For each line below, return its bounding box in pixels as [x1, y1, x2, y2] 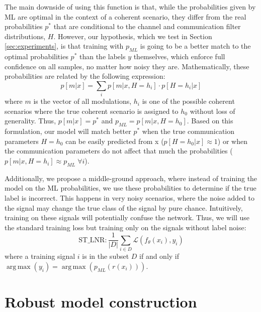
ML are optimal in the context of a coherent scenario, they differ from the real [5, 11, 246, 22]
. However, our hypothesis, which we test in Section [53, 31, 212, 41]
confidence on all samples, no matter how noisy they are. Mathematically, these [5, 61, 249, 71]
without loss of [190, 105, 235, 116]
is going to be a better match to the [140, 41, 251, 51]
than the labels [79, 51, 126, 62]
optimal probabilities [5, 51, 68, 62]
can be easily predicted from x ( [65, 135, 164, 146]
